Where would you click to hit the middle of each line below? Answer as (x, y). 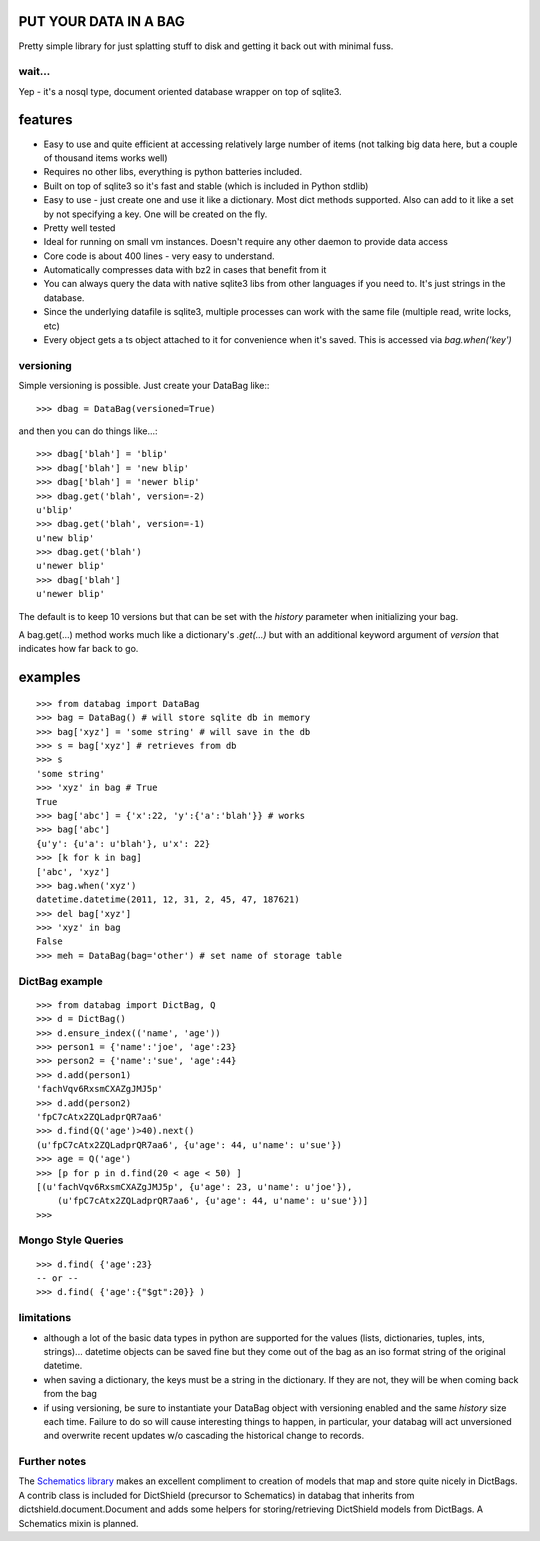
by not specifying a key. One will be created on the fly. (155, 214)
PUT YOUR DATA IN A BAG (101, 21)
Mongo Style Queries (71, 1240)
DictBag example (61, 981)
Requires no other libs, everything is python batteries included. (173, 172)
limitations (45, 1318)
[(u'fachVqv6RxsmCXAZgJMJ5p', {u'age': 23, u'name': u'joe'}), (194, 1186)
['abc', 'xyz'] (73, 871)
